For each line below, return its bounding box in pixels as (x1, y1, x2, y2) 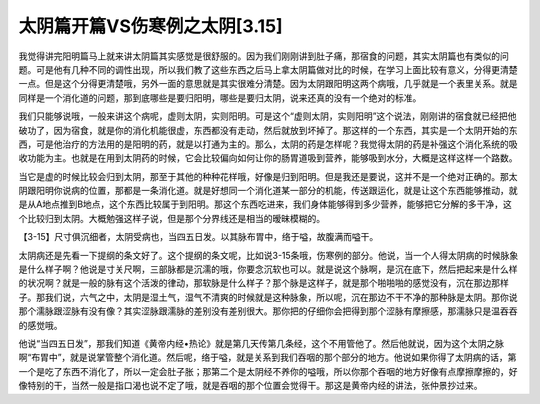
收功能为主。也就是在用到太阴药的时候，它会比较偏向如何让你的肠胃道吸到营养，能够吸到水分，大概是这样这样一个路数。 (18, 152, 518, 164)
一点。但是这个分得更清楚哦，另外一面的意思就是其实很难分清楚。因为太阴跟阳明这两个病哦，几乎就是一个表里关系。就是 (18, 78, 518, 90)
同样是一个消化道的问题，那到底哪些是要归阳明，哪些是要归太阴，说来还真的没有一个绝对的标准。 (18, 91, 422, 104)
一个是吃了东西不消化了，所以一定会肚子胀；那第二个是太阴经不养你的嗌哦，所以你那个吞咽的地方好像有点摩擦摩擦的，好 (18, 365, 518, 377)
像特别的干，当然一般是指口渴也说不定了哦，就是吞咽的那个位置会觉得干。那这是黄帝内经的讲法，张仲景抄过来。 (18, 380, 483, 392)
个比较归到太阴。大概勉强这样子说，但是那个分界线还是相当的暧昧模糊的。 (18, 212, 325, 224)
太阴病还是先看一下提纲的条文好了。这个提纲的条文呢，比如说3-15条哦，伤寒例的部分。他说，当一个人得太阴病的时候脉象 (18, 249, 519, 261)
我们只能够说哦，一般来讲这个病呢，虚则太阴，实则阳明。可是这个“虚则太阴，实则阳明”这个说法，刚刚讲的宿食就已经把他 (18, 110, 517, 122)
